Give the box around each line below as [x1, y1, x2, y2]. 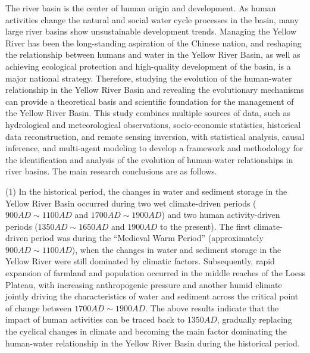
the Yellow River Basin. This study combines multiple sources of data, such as [5, 107, 290, 119]
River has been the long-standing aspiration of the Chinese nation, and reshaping [5, 36, 302, 49]
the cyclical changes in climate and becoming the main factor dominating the [5, 325, 287, 338]
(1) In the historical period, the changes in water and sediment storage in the [5, 185, 287, 197]
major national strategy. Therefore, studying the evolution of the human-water [5, 71, 292, 84]
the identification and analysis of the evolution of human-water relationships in [5, 153, 293, 165]
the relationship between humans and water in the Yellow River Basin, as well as [5, 48, 300, 61]
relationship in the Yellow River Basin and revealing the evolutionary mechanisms [5, 83, 304, 96]
